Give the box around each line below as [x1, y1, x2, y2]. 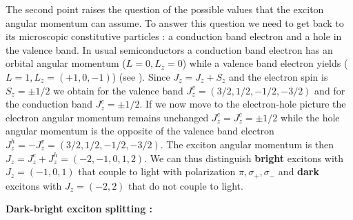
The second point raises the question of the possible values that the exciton [6, 2, 324, 16]
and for [314, 83, 345, 97]
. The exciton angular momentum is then [160, 137, 334, 151]
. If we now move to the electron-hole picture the [139, 97, 346, 111]
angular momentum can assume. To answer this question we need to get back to [6, 15, 344, 30]
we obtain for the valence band [53, 83, 183, 97]
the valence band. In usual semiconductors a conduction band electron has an [6, 42, 333, 57]
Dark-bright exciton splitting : [6, 201, 153, 216]
